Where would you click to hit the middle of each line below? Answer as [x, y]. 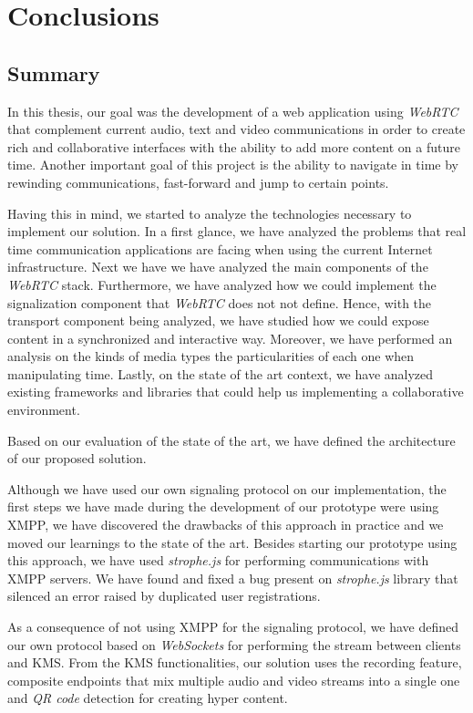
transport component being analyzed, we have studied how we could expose [218, 320]
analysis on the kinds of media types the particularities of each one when [211, 356]
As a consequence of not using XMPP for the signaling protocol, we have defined [233, 627]
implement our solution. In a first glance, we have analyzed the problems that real [237, 231]
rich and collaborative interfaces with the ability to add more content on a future [234, 146]
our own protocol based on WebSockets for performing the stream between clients [234, 644]
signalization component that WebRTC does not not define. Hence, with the [220, 302]
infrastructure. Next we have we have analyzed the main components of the [218, 267]
